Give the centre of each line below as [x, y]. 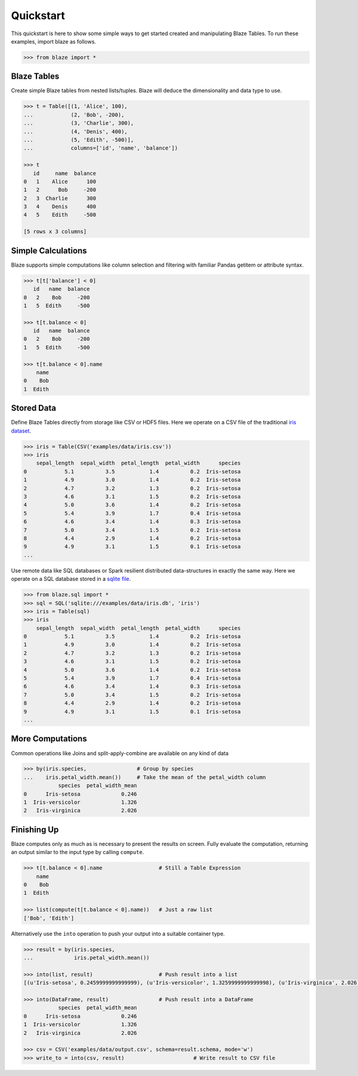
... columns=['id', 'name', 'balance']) [101, 148]
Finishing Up [35, 829]
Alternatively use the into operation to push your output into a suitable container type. [118, 933]
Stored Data [34, 408]
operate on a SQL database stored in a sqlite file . [71, 579]
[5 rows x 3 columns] [55, 232]
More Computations [49, 739]
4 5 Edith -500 [60, 215]
